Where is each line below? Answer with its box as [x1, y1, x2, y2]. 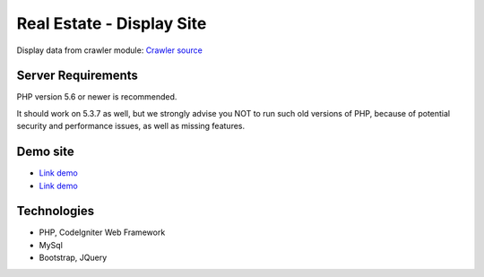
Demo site [16, 144, 75, 160]
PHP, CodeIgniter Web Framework [39, 227, 166, 238]
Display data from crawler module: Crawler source [16, 45, 203, 56]
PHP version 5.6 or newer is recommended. [16, 91, 177, 102]
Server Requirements [16, 68, 139, 83]
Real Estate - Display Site [16, 13, 207, 33]
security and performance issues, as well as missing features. [16, 121, 246, 132]
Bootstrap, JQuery [39, 252, 108, 264]
